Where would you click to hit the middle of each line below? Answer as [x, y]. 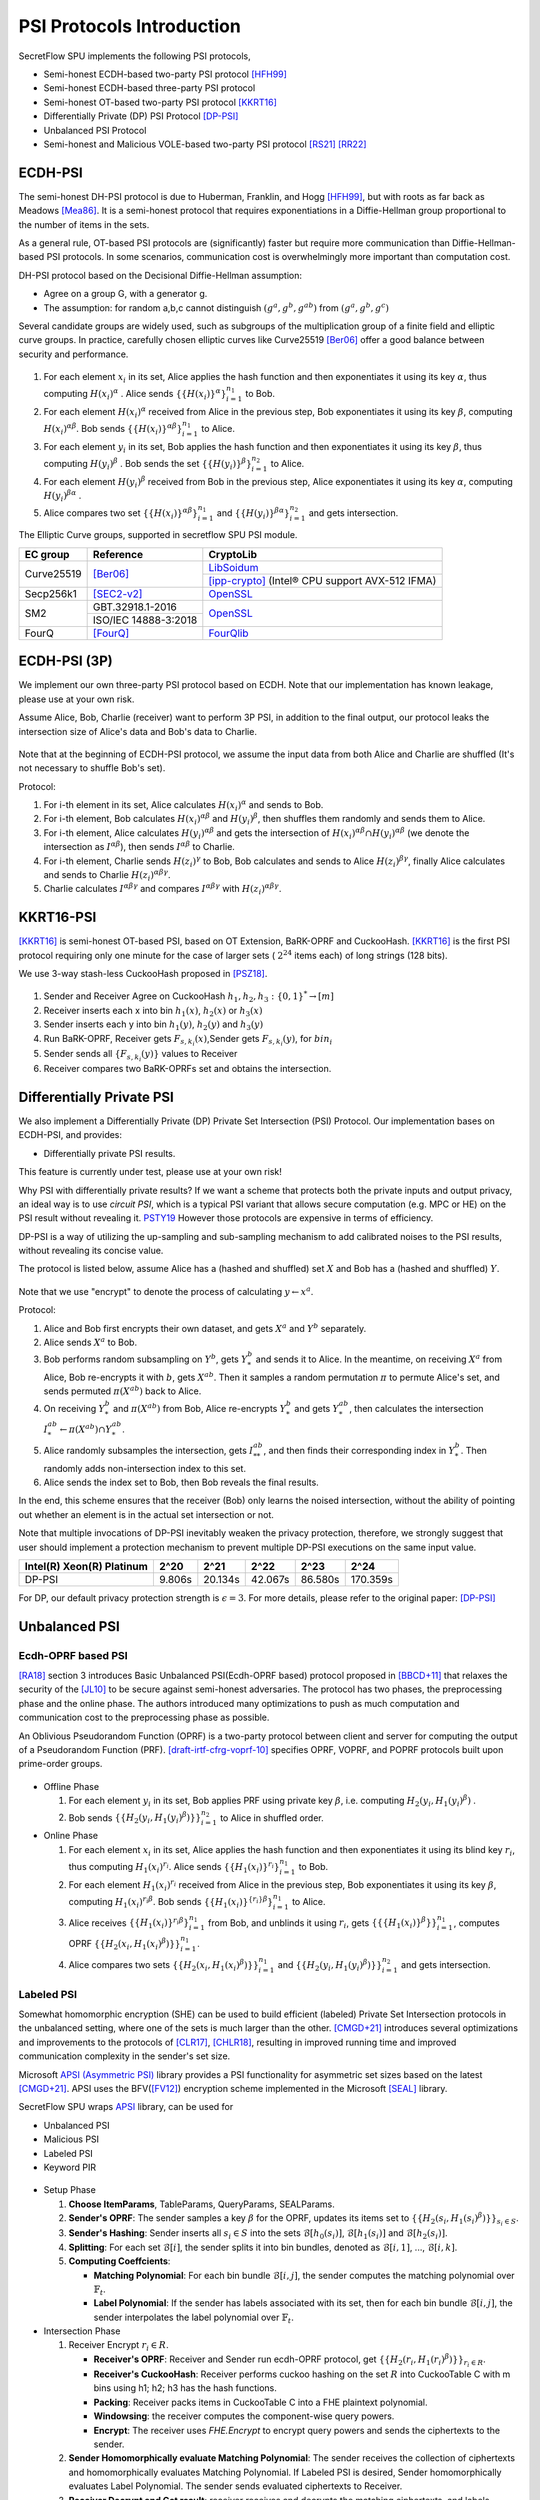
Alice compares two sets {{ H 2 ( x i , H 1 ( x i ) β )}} [163, 1965]
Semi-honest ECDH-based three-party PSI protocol [149, 88]
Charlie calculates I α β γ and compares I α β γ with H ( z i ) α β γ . [162, 889]
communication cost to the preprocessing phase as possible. [144, 1717]
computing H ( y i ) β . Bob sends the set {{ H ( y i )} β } [147, 464]
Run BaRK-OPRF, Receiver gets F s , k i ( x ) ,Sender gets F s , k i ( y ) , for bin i [188, 1040]
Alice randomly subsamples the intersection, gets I [148, 1450]
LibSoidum [233, 567]
